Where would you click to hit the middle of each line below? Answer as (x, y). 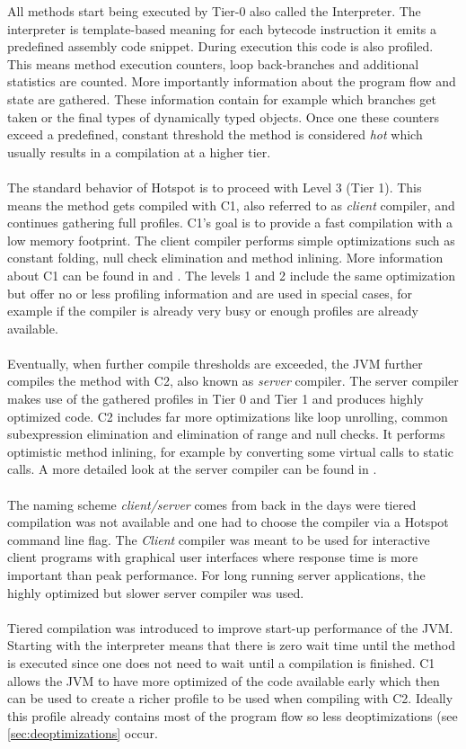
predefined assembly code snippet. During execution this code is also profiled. (220, 46)
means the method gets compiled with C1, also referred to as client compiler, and (231, 205)
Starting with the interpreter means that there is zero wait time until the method (231, 645)
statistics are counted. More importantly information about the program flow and (232, 81)
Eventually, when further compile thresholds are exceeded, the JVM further (215, 363)
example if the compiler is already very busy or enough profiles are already (213, 311)
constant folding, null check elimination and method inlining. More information (225, 258)
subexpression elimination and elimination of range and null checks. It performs (226, 434)
